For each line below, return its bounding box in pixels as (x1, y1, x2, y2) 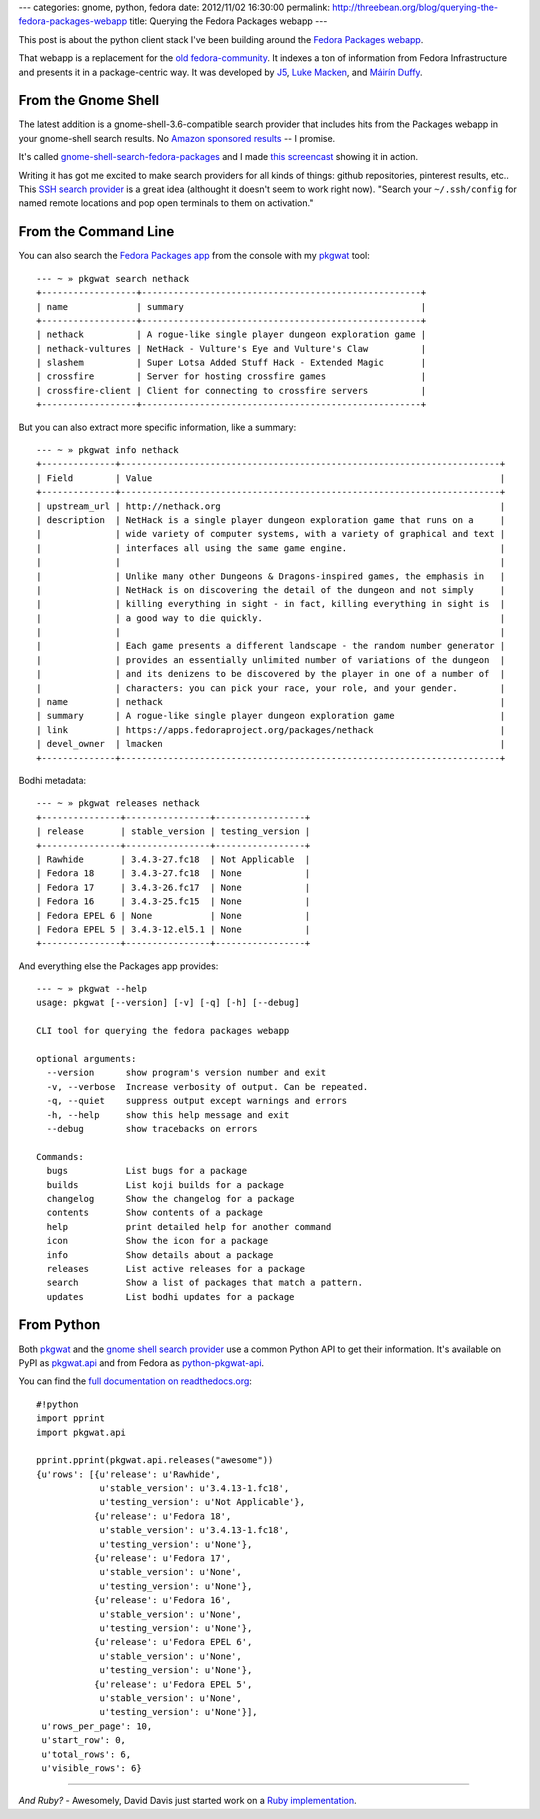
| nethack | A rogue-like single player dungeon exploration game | (36, 329, 427, 340)
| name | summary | (36, 301, 427, 312)
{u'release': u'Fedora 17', (93, 1553, 232, 1564)
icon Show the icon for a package (46, 1235, 269, 1247)
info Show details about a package (46, 1249, 274, 1260)
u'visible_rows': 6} (41, 1762, 142, 1774)
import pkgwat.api (36, 1426, 127, 1438)
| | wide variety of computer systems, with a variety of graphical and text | (36, 528, 506, 540)
